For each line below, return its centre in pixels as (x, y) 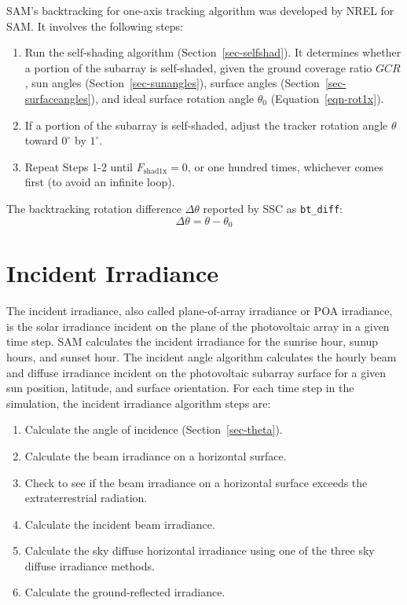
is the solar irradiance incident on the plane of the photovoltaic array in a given (198, 326)
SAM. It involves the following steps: (95, 26)
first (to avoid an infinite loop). (100, 182)
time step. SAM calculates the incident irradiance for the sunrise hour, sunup (192, 341)
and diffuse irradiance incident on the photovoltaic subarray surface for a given (196, 372)
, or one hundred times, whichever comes (285, 166)
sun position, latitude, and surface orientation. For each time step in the (180, 388)
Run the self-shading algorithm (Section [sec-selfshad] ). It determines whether (213, 52)
